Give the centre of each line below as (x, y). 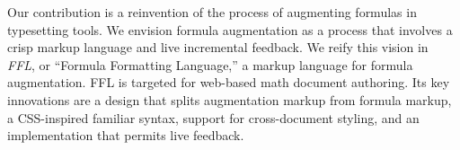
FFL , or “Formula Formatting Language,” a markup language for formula (210, 64)
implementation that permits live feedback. (126, 135)
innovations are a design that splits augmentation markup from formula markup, (230, 99)
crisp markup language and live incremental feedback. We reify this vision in (218, 47)
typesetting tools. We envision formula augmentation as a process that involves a (230, 29)
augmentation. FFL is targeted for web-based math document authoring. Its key (229, 82)
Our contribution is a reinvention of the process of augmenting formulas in (212, 12)
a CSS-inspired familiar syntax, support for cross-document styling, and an (213, 117)
